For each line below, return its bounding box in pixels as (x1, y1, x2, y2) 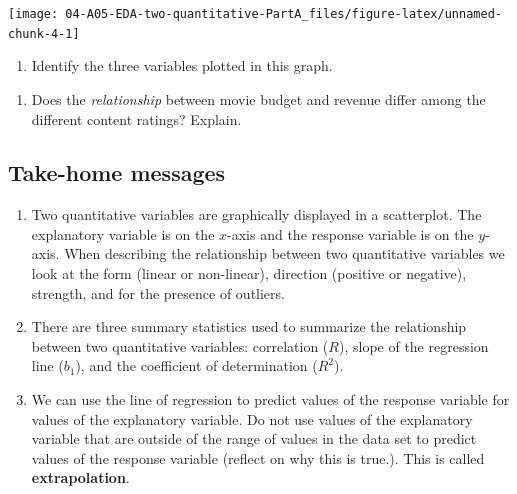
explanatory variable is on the (31, 223, 215, 244)
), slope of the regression (338, 335, 489, 356)
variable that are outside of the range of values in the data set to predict (31, 428, 477, 449)
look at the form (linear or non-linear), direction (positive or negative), (31, 263, 467, 284)
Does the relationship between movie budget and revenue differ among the (31, 88, 486, 109)
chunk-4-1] (8, 26, 80, 41)
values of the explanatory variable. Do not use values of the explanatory (31, 408, 473, 429)
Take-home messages (8, 157, 226, 188)
